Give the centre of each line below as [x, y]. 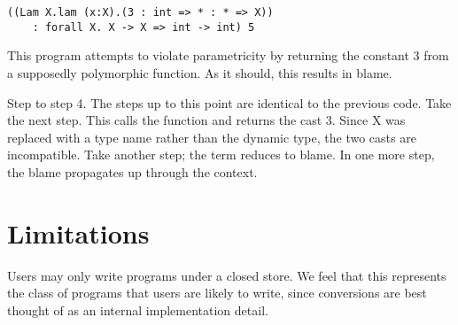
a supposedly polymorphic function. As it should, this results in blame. [200, 72]
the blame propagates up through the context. [132, 171]
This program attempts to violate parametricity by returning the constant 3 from [228, 55]
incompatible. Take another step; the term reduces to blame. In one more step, [221, 155]
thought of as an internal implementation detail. [138, 310]
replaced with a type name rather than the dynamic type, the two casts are [212, 137]
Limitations [78, 232]
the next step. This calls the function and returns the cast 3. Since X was [206, 120]
